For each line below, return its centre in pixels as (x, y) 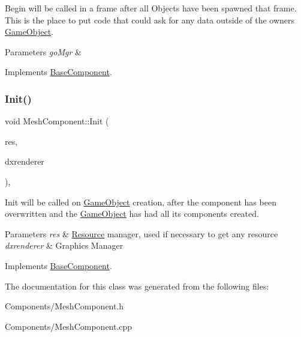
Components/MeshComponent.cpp (69, 326)
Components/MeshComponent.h (64, 306)
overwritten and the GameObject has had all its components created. (132, 214)
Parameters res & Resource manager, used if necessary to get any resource (142, 233)
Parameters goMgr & (43, 51)
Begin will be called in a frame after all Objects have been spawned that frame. (151, 8)
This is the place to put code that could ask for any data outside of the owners (150, 20)
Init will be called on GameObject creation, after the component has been (141, 202)
